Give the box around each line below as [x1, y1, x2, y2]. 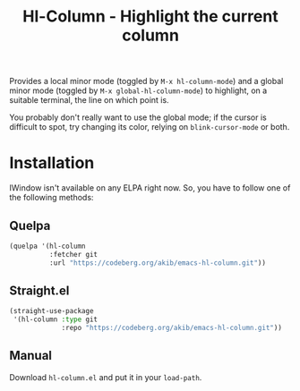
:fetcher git [48, 250, 99, 259]
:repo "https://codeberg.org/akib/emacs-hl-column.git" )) [61, 324, 282, 333]
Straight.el [9, 283, 70, 298]
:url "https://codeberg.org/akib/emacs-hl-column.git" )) [48, 258, 267, 268]
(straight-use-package [9, 307, 94, 316]
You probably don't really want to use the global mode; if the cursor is [9, 112, 267, 123]
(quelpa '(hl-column [9, 242, 87, 251]
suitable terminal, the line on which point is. [9, 95, 169, 106]
